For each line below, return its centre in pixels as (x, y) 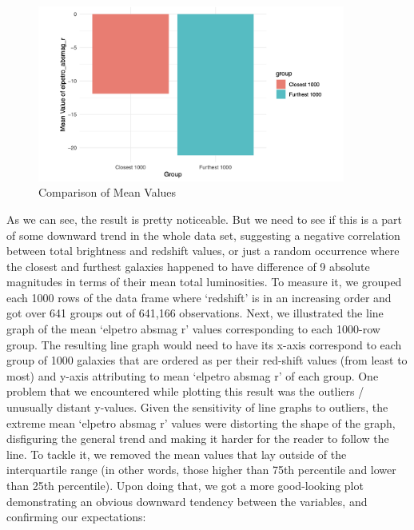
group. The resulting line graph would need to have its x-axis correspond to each (204, 344)
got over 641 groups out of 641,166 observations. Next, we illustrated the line (195, 313)
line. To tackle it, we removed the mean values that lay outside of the (177, 454)
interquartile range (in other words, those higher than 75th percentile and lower (201, 470)
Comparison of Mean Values (107, 192)
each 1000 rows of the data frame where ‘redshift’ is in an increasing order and (199, 297)
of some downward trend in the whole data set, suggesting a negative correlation (203, 235)
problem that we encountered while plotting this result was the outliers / (185, 391)
